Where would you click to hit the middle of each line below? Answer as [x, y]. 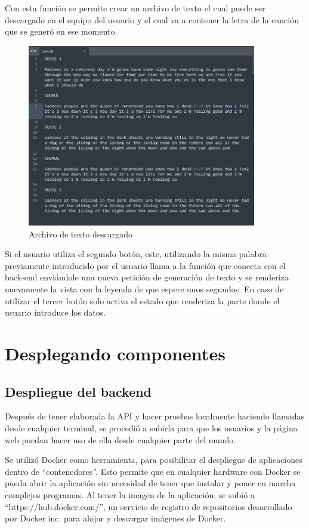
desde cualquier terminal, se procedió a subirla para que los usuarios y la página [151, 427]
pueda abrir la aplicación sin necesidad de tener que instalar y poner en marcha [150, 483]
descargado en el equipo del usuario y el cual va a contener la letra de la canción [152, 19]
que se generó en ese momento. [61, 31]
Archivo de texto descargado [81, 234]
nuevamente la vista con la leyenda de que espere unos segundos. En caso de [144, 289]
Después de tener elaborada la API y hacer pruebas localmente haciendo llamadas [155, 416]
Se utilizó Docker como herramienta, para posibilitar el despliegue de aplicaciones [154, 460]
